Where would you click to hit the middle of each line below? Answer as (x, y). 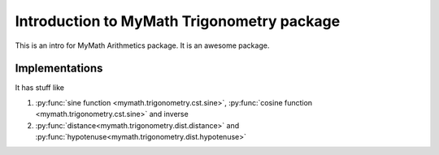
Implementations (59, 69)
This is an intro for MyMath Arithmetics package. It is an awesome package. (142, 45)
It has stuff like (40, 88)
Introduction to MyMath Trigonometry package (178, 21)
